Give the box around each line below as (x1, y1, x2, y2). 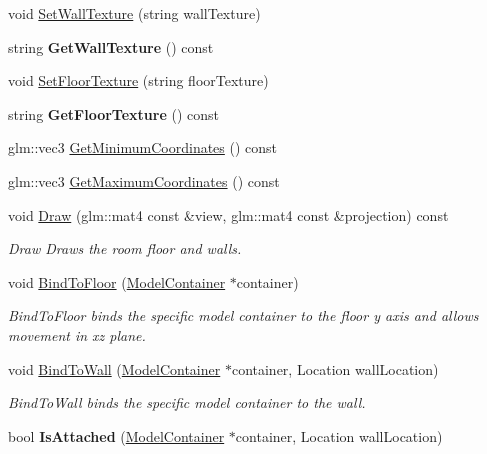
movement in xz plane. (8, 324, 146, 345)
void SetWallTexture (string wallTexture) (8, 3, 261, 23)
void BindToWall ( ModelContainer (8, 358, 221, 379)
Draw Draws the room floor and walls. (8, 238, 242, 259)
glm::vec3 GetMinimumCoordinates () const (8, 137, 278, 158)
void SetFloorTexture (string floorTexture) (8, 70, 269, 91)
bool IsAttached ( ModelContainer (8, 425, 225, 446)
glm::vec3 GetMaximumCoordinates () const (8, 170, 280, 191)
